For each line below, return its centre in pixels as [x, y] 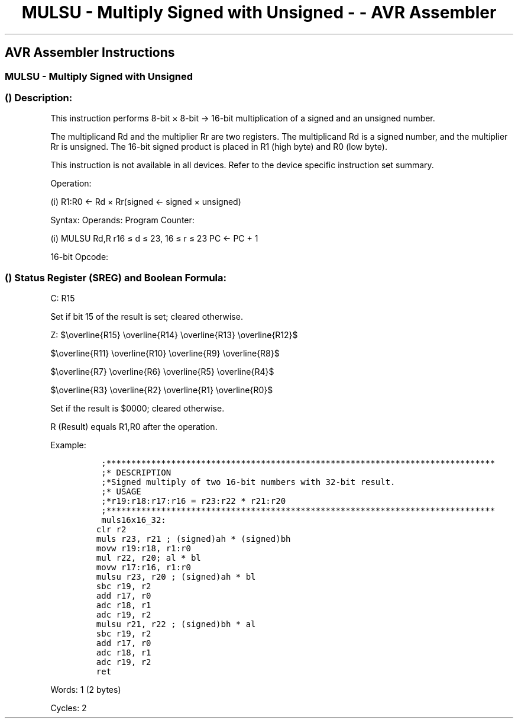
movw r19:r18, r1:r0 [143, 549]
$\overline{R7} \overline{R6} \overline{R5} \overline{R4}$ [162, 372]
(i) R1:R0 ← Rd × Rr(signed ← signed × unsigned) [146, 202]
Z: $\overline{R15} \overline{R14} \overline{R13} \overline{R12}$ [174, 335]
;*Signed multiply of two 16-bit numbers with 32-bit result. [248, 482]
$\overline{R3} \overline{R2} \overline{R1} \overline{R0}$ [162, 390]
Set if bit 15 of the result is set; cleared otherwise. [147, 317]
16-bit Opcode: [80, 257]
